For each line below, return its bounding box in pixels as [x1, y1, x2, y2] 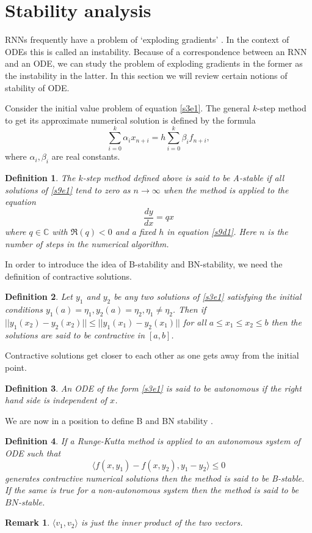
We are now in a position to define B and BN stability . [5, 414, 213, 427]
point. [5, 361, 27, 373]
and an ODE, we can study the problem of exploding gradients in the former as [5, 57, 303, 70]
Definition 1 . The [5, 171, 76, 184]
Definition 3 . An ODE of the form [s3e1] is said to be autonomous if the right [5, 381, 302, 394]
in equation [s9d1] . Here [167, 225, 256, 238]
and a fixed [115, 225, 156, 238]
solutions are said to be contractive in [5, 328, 145, 341]
